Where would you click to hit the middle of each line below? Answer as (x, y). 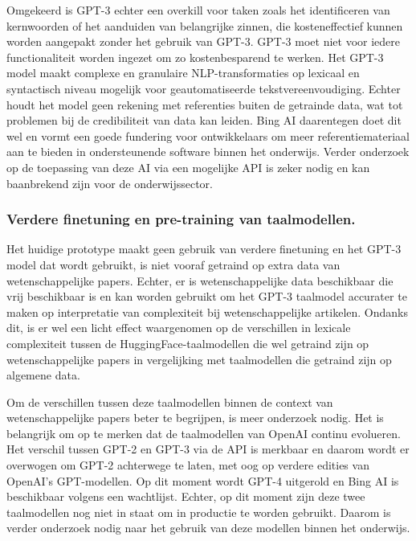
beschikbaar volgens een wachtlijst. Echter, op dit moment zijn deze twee (186, 496)
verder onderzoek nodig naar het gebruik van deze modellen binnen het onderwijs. (208, 528)
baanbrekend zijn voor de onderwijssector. (110, 183)
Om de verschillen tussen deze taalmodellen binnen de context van (170, 402)
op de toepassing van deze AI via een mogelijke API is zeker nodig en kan (188, 167)
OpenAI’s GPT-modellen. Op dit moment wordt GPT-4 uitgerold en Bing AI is (203, 480)
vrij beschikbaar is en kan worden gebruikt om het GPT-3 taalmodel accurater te (207, 296)
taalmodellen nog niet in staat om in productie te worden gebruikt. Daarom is (199, 512)
